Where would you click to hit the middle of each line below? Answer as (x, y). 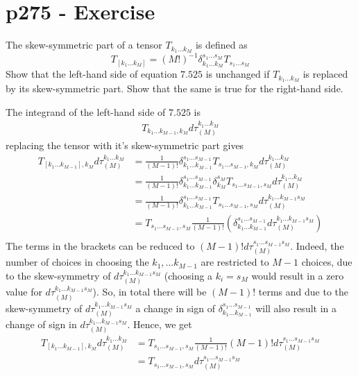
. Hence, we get (160, 324)
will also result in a (296, 308)
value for (24, 292)
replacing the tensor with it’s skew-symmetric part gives (125, 145)
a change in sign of (175, 308)
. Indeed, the (317, 245)
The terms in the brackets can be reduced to (100, 245)
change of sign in (41, 324)
